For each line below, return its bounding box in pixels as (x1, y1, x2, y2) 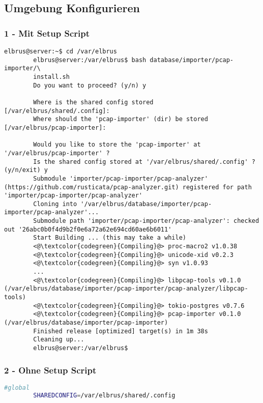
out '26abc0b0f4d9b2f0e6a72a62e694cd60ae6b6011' (4, 225, 172, 233)
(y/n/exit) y (4, 166, 48, 174)
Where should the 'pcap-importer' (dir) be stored (33, 116, 208, 123)
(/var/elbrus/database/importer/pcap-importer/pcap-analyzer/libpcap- (4, 285, 248, 293)
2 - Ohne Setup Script (4, 363, 97, 376)
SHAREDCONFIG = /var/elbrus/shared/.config (33, 391, 176, 399)
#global (4, 384, 30, 391)
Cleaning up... (33, 336, 84, 343)
